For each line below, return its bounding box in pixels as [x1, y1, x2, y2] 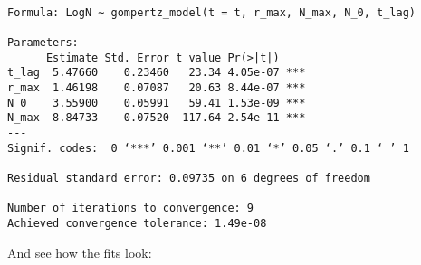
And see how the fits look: [7, 242, 152, 261]
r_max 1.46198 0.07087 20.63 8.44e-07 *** [7, 80, 306, 94]
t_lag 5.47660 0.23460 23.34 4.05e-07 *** [7, 66, 306, 80]
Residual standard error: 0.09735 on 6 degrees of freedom [7, 171, 370, 185]
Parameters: [7, 35, 79, 49]
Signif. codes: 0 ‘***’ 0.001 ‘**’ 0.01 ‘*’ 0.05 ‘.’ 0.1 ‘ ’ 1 [7, 141, 409, 155]
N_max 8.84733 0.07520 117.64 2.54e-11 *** [7, 111, 306, 125]
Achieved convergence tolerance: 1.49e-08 [7, 216, 267, 230]
